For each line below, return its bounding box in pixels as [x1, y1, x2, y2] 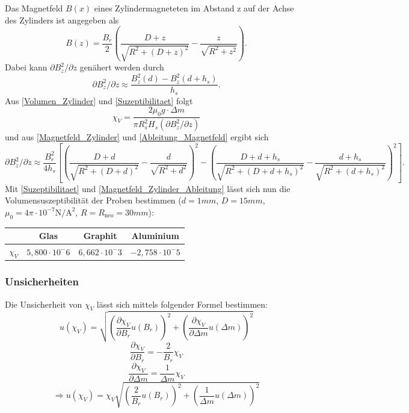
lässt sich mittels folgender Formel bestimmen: [96, 297, 268, 310]
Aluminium [131, 229, 179, 242]
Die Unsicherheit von [5, 297, 82, 310]
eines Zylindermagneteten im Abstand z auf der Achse [94, 2, 294, 14]
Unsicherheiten [5, 274, 79, 289]
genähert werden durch [79, 61, 164, 73]
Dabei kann [5, 61, 48, 73]
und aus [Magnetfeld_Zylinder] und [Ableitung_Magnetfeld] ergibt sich [5, 131, 269, 143]
